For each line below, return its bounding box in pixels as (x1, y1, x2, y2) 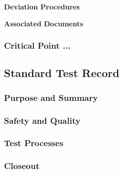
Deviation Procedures (4, 1, 80, 11)
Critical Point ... (4, 39, 71, 52)
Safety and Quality (4, 114, 81, 126)
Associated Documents (4, 18, 83, 28)
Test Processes (4, 137, 63, 149)
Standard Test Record (4, 65, 120, 81)
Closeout (4, 160, 40, 172)
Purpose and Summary (4, 91, 98, 103)
